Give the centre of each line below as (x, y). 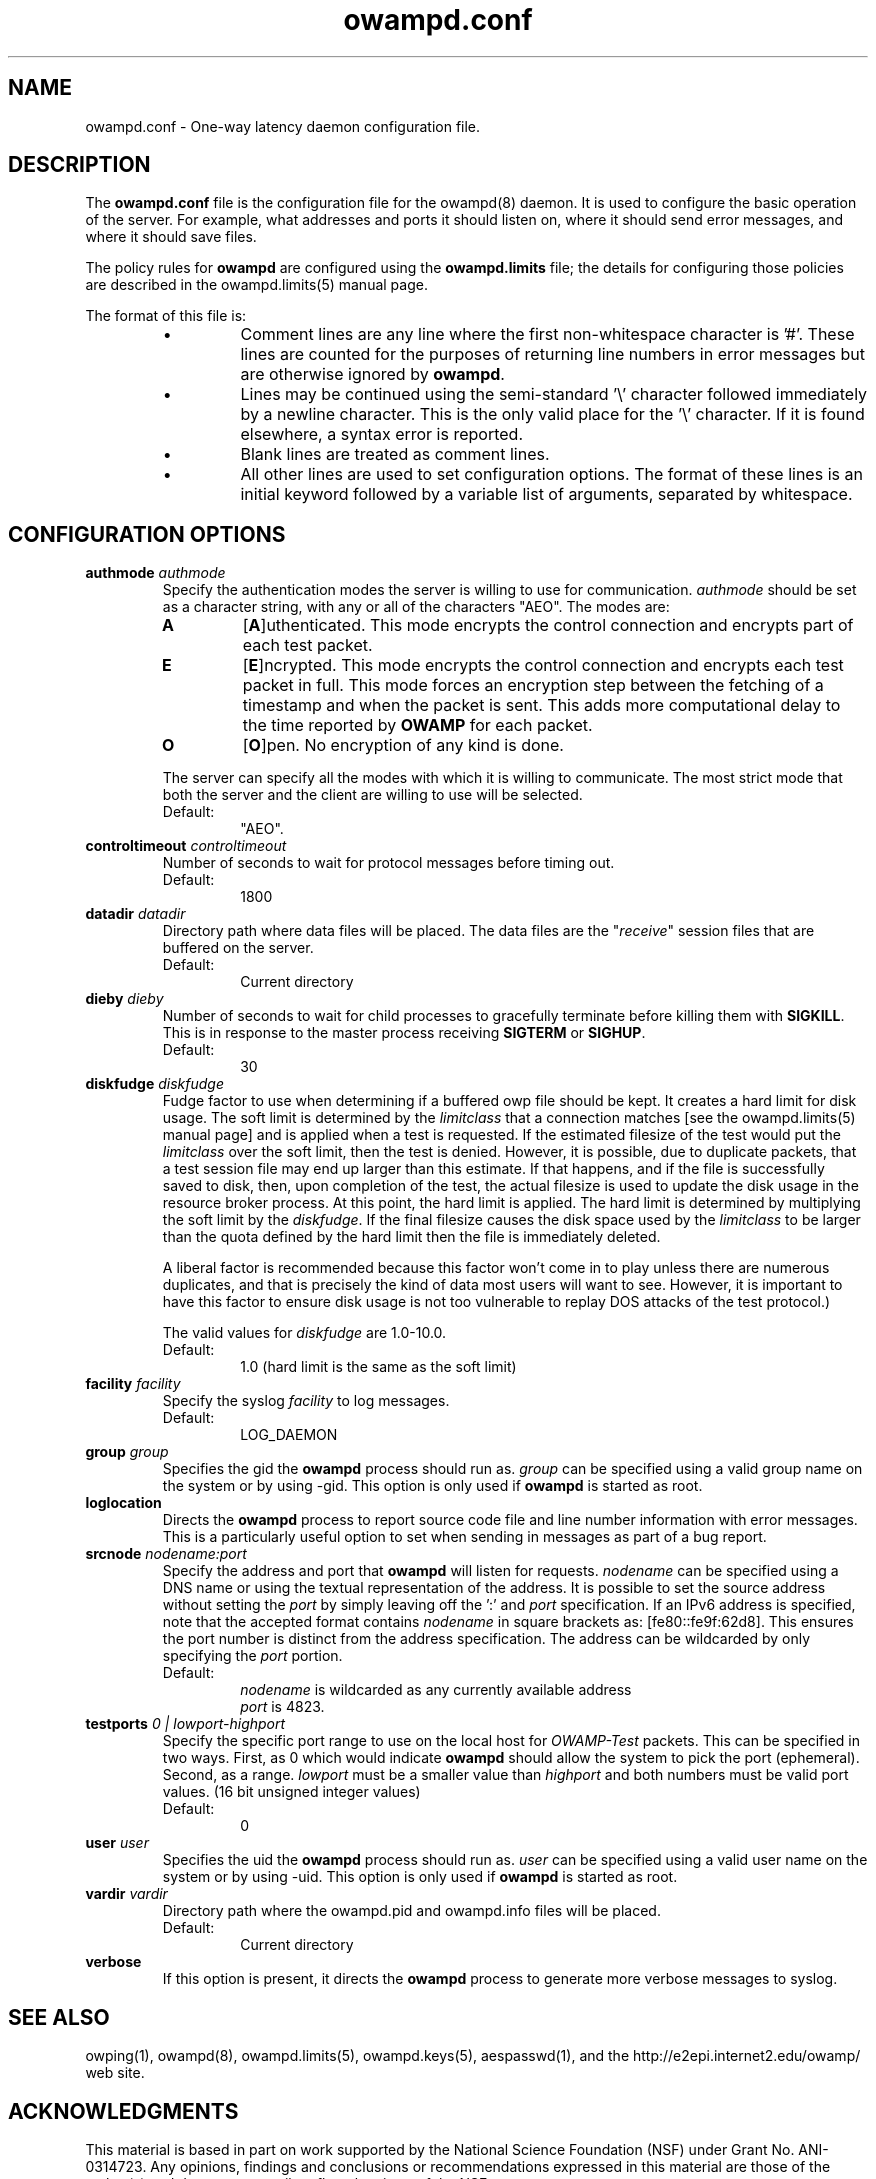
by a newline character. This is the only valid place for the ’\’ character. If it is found (552, 414)
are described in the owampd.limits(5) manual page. (256, 285)
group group (127, 1452)
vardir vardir (126, 1894)
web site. (115, 2073)
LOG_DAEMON (289, 1435)
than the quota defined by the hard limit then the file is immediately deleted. (411, 1237)
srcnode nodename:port (166, 1554)
